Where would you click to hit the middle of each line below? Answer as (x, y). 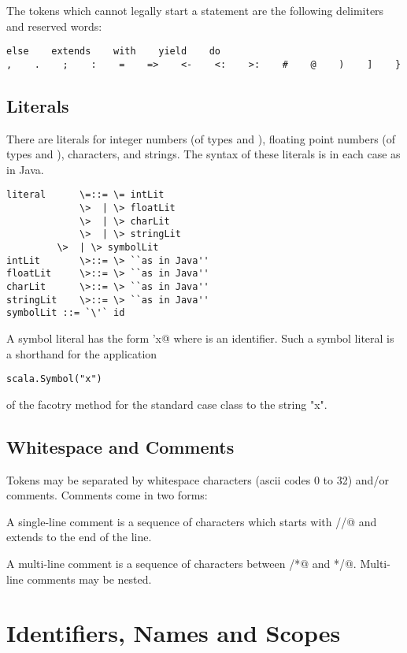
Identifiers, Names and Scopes (174, 633)
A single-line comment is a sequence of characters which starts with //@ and (192, 521)
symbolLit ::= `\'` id (66, 313)
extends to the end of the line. (79, 537)
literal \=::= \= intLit (85, 195)
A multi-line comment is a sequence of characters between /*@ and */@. (181, 564)
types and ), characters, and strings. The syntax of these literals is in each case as (203, 154)
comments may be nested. (89, 579)
